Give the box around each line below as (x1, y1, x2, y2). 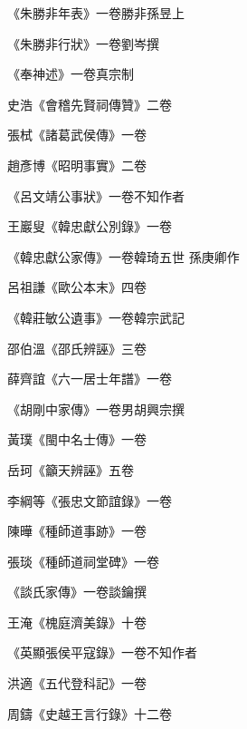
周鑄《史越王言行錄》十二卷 (7, 704, 172, 723)
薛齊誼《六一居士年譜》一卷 (7, 369, 172, 388)
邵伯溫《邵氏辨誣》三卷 (7, 338, 147, 357)
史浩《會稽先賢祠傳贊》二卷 (7, 94, 172, 113)
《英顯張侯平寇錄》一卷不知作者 (7, 643, 197, 662)
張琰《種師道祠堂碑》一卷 (7, 551, 159, 570)
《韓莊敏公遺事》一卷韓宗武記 (7, 307, 185, 326)
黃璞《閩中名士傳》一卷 (7, 430, 147, 449)
